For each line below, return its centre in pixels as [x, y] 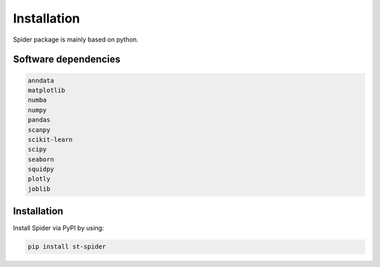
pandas [39, 120]
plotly [39, 179]
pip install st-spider [67, 247]
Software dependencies [67, 60]
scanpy [39, 130]
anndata [41, 80]
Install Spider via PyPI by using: [59, 228]
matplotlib [46, 90]
